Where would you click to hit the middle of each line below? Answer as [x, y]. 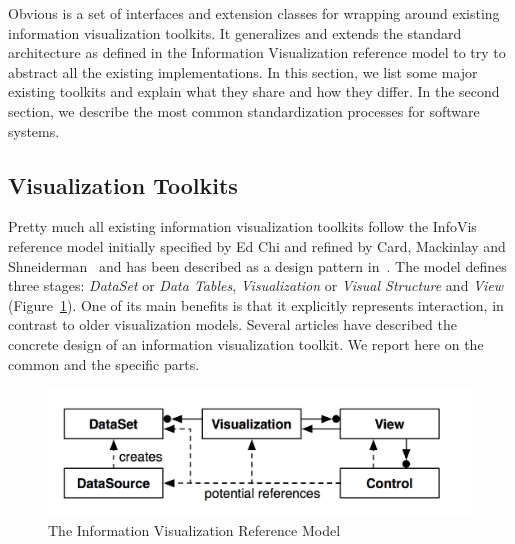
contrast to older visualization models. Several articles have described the [232, 324]
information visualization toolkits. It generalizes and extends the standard [235, 32]
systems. [34, 130]
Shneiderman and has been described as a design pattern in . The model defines [257, 265]
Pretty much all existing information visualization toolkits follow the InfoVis [242, 226]
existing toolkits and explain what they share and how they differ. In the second [254, 91]
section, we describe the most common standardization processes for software [244, 110]
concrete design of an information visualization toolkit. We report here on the [246, 343]
